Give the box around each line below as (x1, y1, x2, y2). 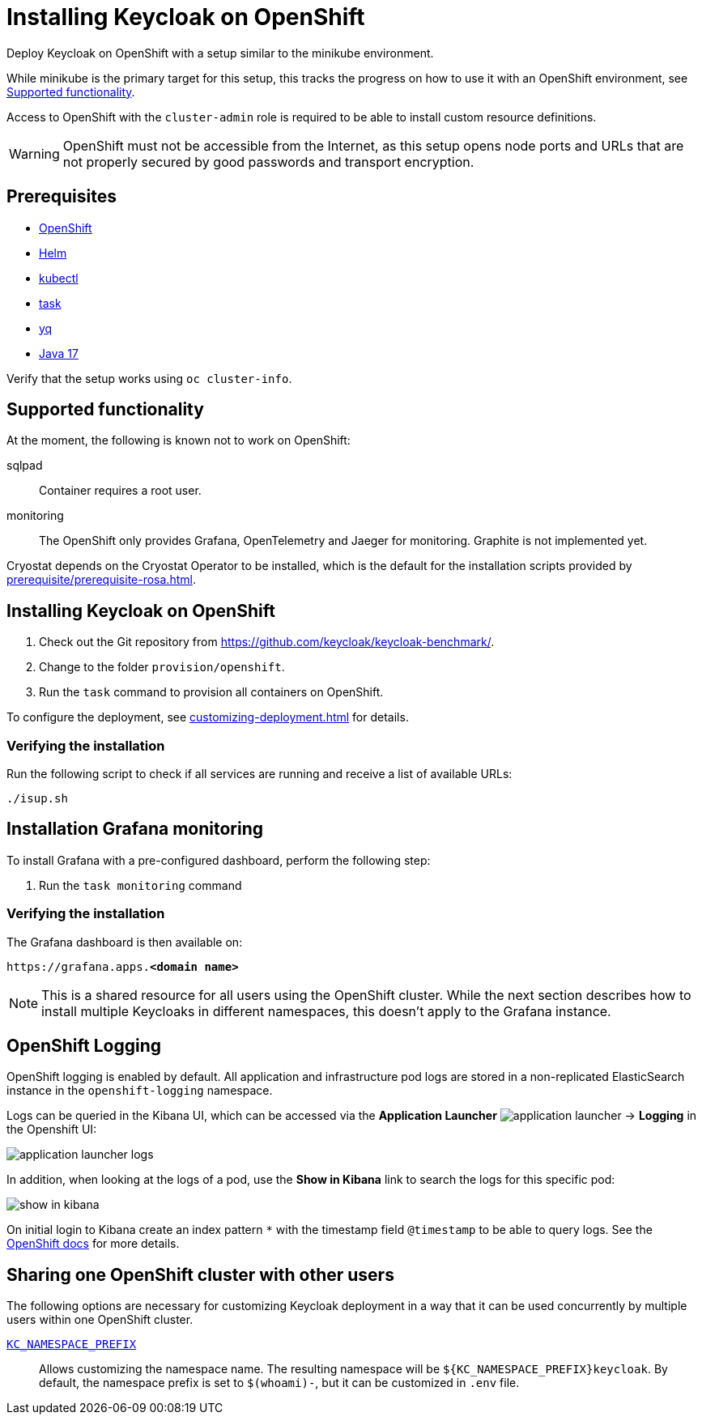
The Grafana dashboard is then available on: (6, 934, 243, 949)
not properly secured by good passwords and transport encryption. (62, 153, 474, 170)
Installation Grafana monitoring (6, 819, 264, 840)
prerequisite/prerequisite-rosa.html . (6, 572, 196, 587)
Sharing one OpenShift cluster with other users (6, 1264, 394, 1285)
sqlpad (6, 458, 43, 473)
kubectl (39, 270, 79, 285)
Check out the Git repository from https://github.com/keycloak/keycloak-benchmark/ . (39, 635, 495, 649)
